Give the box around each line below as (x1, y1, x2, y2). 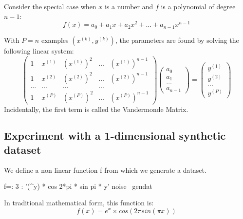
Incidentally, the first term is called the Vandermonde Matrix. (4, 104, 188, 114)
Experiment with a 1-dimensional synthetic (4, 128, 226, 143)
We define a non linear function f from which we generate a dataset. (4, 164, 206, 175)
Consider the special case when (4, 1, 96, 11)
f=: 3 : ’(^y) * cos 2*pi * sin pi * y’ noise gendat (4, 181, 152, 191)
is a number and (104, 1, 153, 11)
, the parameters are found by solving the (115, 35, 239, 45)
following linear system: (4, 46, 74, 56)
